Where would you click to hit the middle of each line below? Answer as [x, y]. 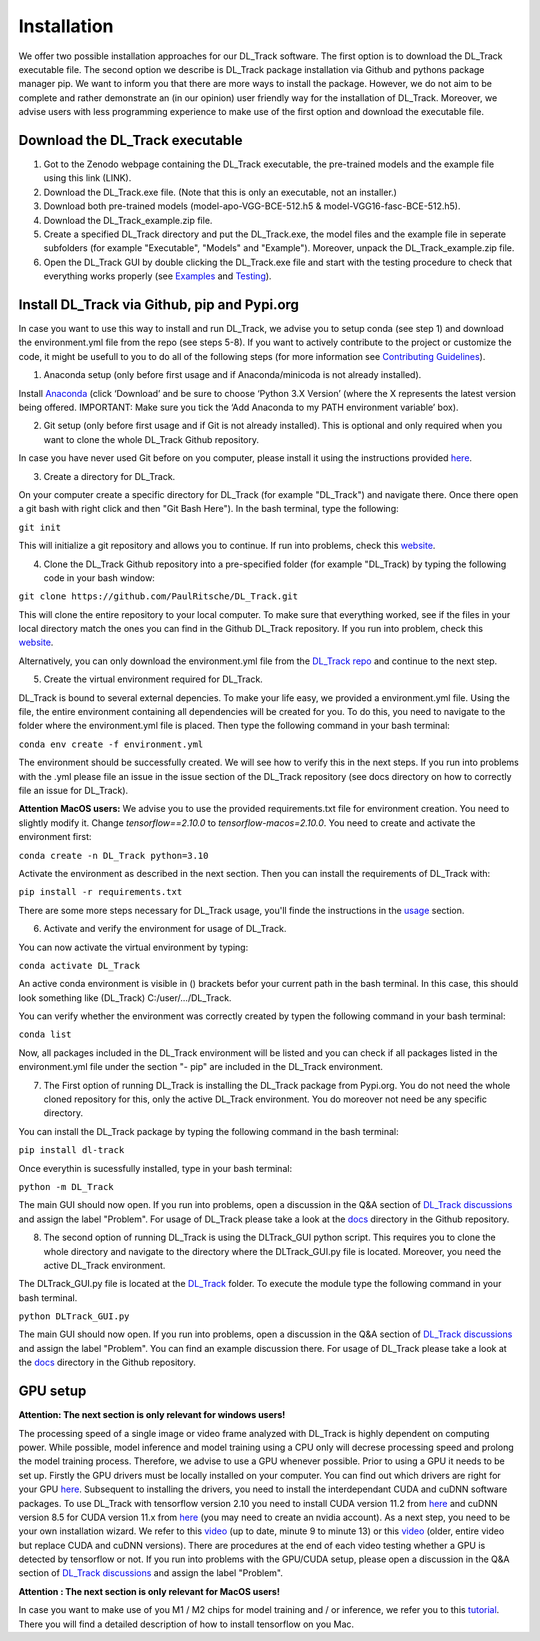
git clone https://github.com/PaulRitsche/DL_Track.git [158, 596]
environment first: [55, 837]
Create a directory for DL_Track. [109, 476]
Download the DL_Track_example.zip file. [128, 220]
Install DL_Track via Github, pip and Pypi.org [159, 304]
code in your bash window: [99, 577]
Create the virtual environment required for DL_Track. [153, 679]
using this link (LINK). [87, 178]
